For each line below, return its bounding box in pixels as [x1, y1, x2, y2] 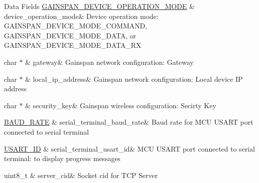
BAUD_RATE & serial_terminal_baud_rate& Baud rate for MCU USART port [4, 117, 254, 127]
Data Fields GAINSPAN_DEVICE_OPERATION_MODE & [4, 1, 195, 11]
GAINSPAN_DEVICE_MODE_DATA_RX [4, 40, 141, 50]
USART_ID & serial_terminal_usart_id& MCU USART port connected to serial [4, 143, 255, 154]
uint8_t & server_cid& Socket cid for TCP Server [4, 170, 158, 180]
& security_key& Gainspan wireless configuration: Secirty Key [25, 100, 217, 110]
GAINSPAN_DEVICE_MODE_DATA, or [4, 30, 136, 40]
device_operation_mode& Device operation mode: [4, 10, 159, 21]
